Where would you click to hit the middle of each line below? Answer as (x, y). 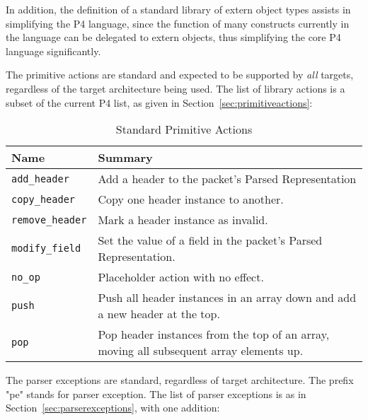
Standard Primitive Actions (184, 129)
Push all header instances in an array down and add (227, 298)
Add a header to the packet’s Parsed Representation (227, 179)
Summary (125, 158)
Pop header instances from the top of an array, (214, 334)
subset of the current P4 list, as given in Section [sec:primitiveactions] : (159, 102)
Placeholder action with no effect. (181, 277)
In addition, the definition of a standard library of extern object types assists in (178, 9)
